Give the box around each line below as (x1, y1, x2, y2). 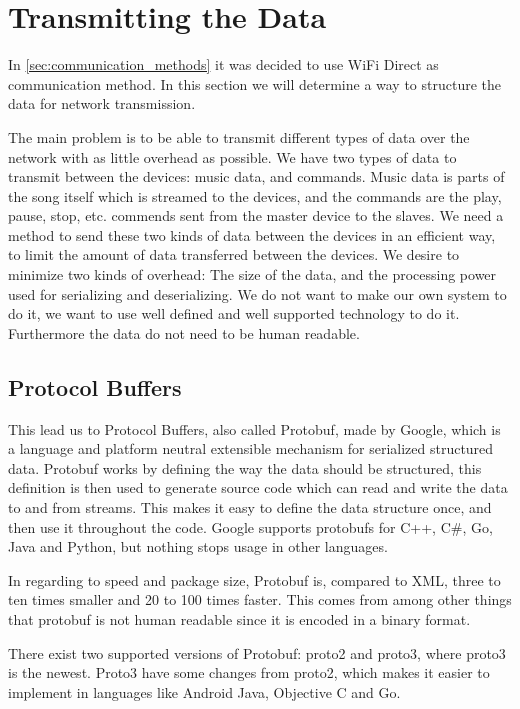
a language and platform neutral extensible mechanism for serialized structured (8, 438, 494, 459)
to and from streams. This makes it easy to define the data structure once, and (8, 497, 492, 518)
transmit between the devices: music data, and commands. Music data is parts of (8, 166, 505, 187)
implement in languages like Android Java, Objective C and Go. (8, 681, 401, 702)
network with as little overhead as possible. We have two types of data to (8, 146, 457, 167)
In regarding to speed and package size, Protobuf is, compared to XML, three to (8, 569, 501, 590)
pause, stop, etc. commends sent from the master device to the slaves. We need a (8, 205, 504, 226)
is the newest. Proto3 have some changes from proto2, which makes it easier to (8, 662, 490, 683)
